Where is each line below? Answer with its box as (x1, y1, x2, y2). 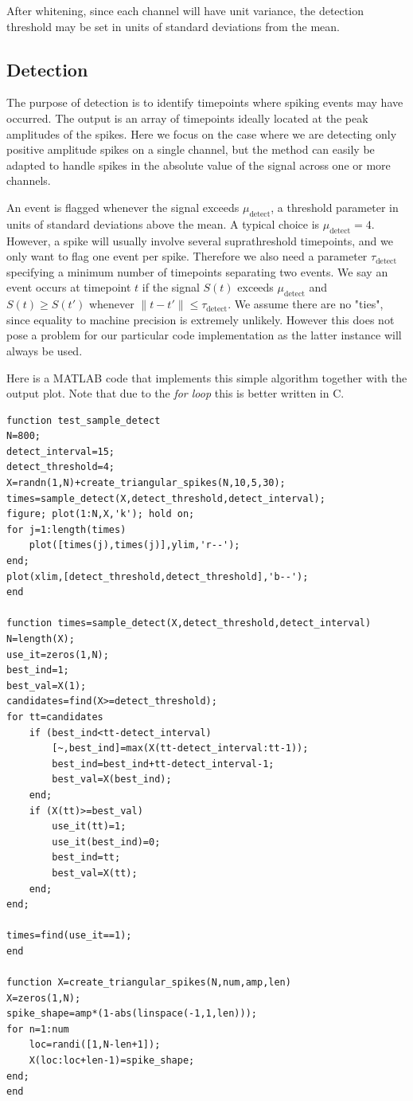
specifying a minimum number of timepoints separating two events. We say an (6, 263, 388, 280)
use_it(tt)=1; (52, 821, 127, 833)
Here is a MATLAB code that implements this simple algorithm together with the (6, 369, 407, 386)
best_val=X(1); (6, 680, 87, 692)
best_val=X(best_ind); (52, 774, 172, 786)
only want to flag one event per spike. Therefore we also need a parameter (6, 248, 368, 264)
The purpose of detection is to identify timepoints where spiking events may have (6, 94, 403, 111)
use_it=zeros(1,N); (6, 648, 109, 660)
